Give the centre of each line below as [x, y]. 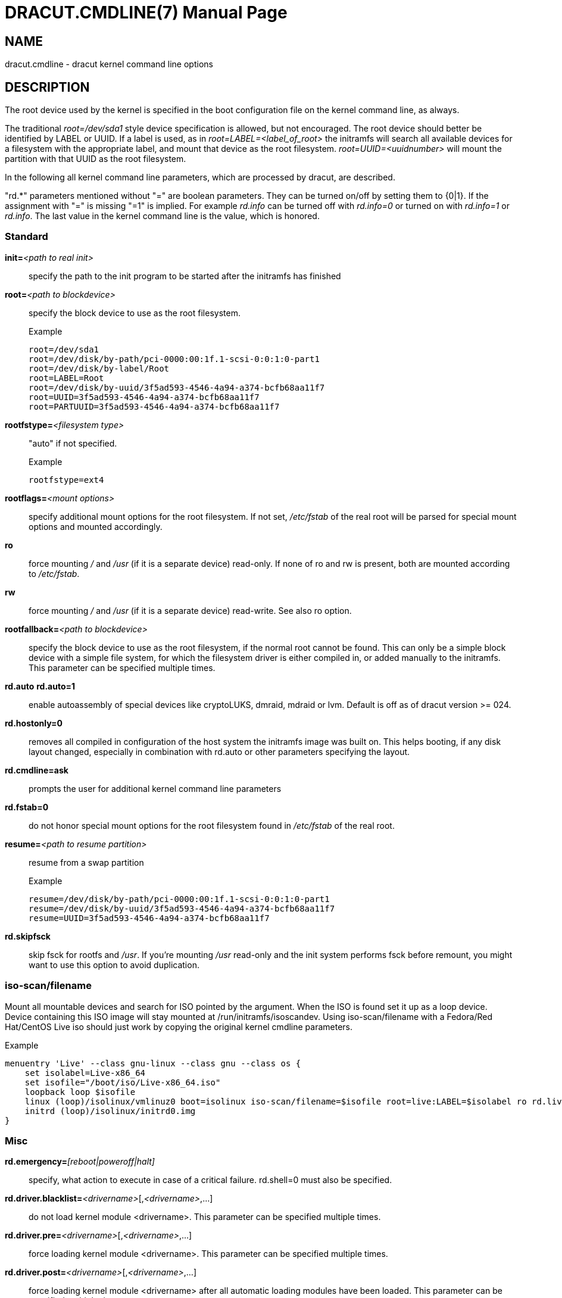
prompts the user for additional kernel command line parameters [155, 788]
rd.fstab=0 [27, 807]
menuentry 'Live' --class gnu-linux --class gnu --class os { [153, 1063]
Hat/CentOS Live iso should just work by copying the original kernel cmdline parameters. [179, 1026]
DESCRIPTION [47, 87]
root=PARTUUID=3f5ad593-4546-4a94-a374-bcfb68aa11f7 [154, 406]
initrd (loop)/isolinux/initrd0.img [110, 1111]
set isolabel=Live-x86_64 [85, 1073]
